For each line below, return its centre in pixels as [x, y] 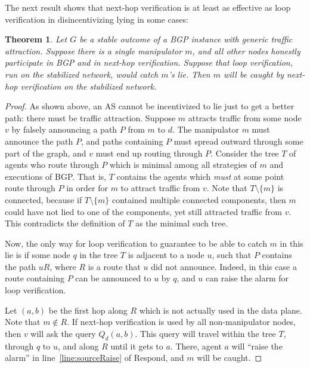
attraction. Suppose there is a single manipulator [94, 50]
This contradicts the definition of [65, 223]
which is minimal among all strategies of [183, 165]
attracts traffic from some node [245, 117]
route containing [35, 278]
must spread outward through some [238, 141]
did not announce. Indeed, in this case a [224, 266]
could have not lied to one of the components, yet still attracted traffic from [143, 211]
